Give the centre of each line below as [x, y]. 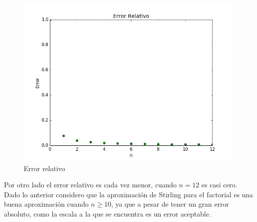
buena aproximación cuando [46, 204]
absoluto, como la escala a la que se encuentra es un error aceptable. [107, 213]
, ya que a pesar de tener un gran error [170, 204]
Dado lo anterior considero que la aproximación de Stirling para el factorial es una [128, 194]
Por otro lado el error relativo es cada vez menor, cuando [90, 185]
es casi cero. [219, 185]
